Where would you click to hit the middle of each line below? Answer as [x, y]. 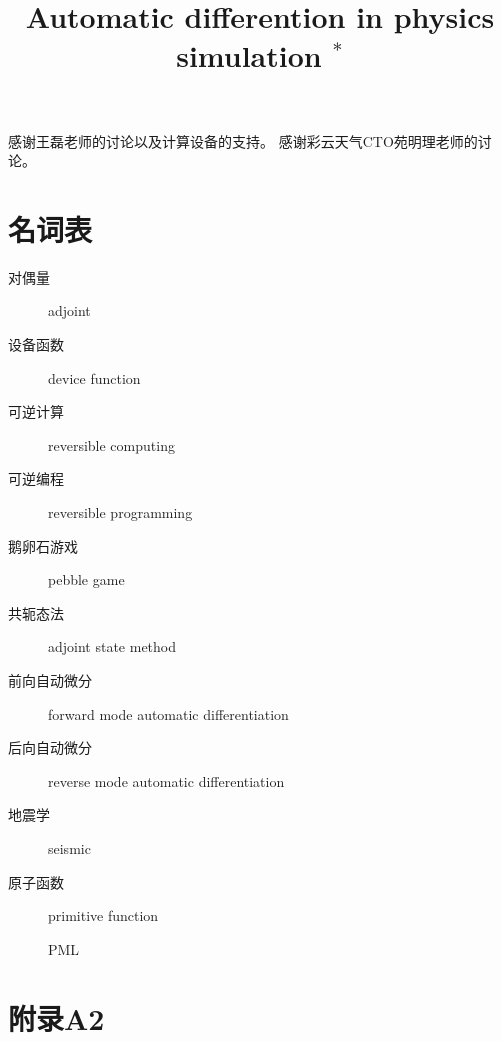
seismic [69, 847]
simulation [249, 55]
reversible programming [120, 512]
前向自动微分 [50, 680]
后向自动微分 [50, 747]
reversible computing [111, 444]
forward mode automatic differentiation [168, 713]
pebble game [86, 579]
